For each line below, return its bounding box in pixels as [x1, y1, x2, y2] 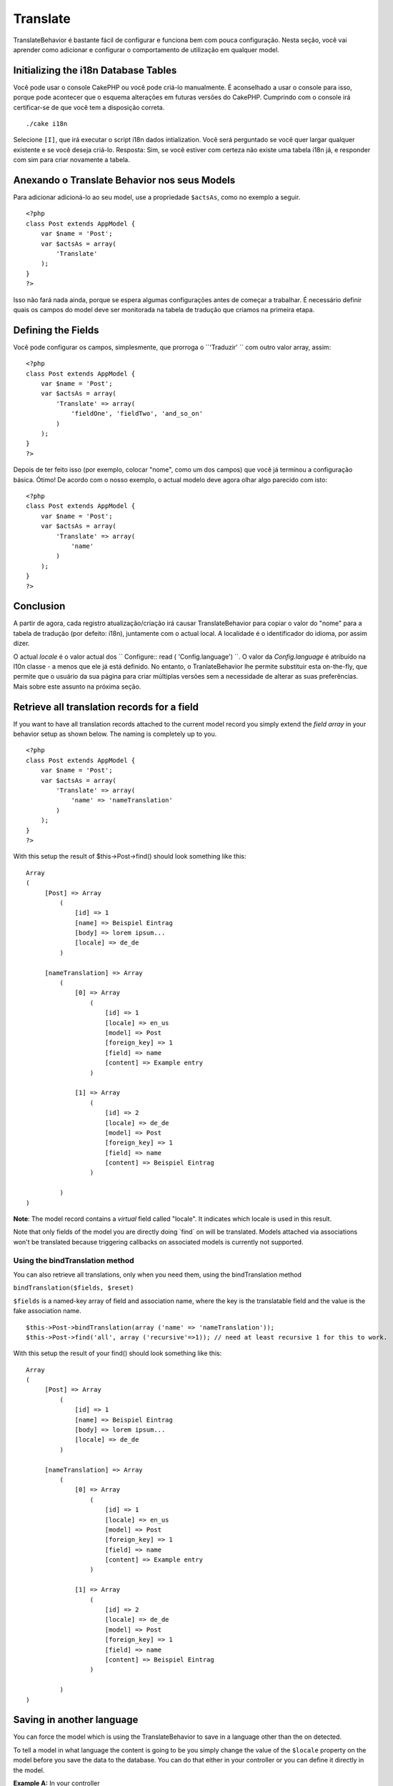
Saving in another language [13, 1714, 139, 1726]
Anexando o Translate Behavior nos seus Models [13, 174, 236, 186]
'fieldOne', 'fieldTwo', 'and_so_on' [71, 409, 204, 418]
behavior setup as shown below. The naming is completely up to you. [13, 729, 217, 739]
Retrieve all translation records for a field [13, 701, 199, 713]
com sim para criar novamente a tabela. [13, 156, 130, 164]
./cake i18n [26, 120, 68, 128]
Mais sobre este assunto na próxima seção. [13, 682, 141, 691]
